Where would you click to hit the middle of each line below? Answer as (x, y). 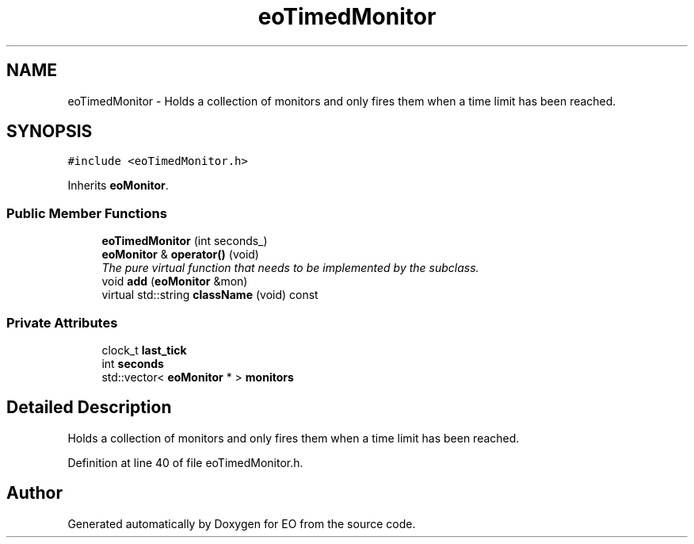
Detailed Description (89, 408)
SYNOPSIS (50, 132)
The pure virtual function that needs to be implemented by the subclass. (290, 268)
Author (34, 493)
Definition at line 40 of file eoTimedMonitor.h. (185, 462)
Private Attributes (62, 322)
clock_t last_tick (144, 350)
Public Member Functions (87, 213)
